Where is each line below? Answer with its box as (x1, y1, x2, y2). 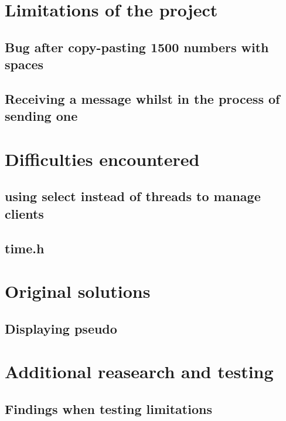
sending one (5, 107, 78, 125)
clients (5, 204, 44, 222)
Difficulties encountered (5, 147, 200, 171)
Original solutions (5, 279, 151, 303)
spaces (5, 55, 44, 73)
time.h (5, 239, 45, 257)
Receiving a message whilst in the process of (5, 89, 280, 107)
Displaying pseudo (5, 319, 117, 337)
